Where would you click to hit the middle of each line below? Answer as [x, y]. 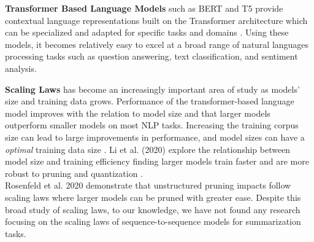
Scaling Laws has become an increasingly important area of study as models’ [152, 89]
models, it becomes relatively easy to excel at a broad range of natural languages [157, 44]
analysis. [21, 68]
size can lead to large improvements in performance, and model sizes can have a [155, 137]
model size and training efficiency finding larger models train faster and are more [157, 161]
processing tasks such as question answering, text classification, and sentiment [151, 56]
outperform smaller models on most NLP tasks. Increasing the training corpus [152, 125]
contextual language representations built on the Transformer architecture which [156, 20]
